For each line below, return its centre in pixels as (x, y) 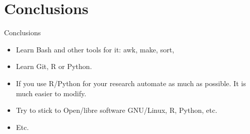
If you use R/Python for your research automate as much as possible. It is (131, 83)
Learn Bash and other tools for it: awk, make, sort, (95, 49)
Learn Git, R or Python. (54, 66)
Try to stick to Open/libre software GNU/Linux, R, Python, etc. (117, 110)
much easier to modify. (51, 93)
